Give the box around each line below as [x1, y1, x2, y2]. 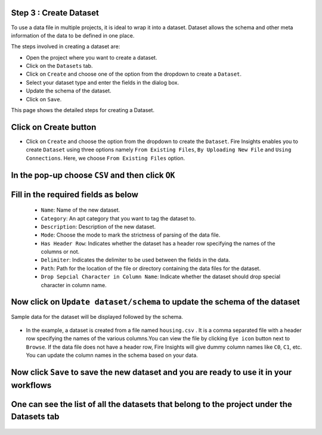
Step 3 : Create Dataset [11, 8, 100, 18]
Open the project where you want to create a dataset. [26, 54, 157, 61]
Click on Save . [26, 95, 62, 102]
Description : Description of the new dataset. [41, 223, 156, 230]
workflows [11, 380, 52, 390]
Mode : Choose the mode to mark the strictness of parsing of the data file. [41, 231, 221, 238]
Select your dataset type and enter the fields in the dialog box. [26, 79, 179, 86]
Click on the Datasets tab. [26, 63, 93, 70]
